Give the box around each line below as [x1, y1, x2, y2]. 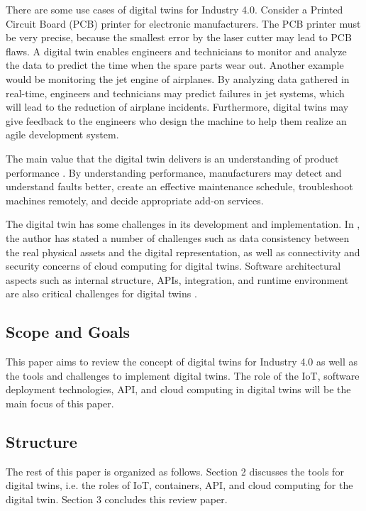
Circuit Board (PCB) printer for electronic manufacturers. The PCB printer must [6, 16, 361, 31]
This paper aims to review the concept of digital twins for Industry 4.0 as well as [6, 354, 358, 369]
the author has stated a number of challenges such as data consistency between [6, 230, 350, 245]
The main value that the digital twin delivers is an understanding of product [6, 150, 339, 165]
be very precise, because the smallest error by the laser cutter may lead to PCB [6, 30, 352, 45]
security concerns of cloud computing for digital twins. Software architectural [6, 258, 341, 273]
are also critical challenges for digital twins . [6, 286, 197, 301]
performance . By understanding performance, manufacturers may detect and [6, 165, 342, 180]
